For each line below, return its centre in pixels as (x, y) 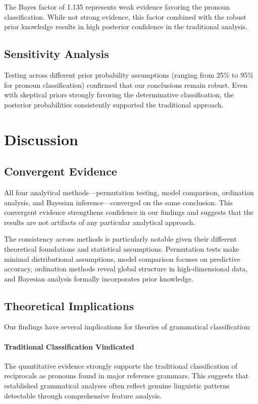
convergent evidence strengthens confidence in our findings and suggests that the (129, 212)
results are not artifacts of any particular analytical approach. (100, 222)
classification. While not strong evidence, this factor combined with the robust (125, 16)
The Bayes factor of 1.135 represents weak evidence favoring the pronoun (117, 7)
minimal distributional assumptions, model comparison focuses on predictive (122, 258)
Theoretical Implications (69, 305)
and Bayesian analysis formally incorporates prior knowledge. (99, 278)
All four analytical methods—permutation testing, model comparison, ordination (129, 192)
